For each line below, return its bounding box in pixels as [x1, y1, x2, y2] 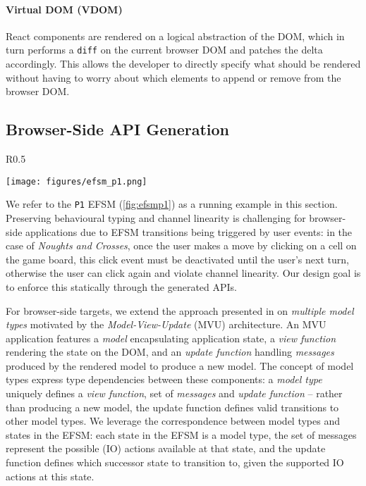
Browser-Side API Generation [6, 118, 229, 140]
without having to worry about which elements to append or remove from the [6, 70, 341, 85]
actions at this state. [6, 468, 94, 483]
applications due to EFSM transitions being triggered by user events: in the [25, 224, 353, 239]
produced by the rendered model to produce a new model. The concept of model [6, 358, 354, 373]
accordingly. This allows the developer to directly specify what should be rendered [6, 56, 361, 71]
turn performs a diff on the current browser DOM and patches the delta [6, 42, 323, 57]
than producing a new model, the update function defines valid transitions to [6, 399, 339, 414]
